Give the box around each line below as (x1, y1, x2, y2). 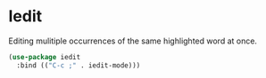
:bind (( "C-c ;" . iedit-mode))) (16, 60, 141, 70)
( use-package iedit (8, 52, 81, 61)
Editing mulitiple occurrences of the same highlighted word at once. (8, 35, 258, 46)
